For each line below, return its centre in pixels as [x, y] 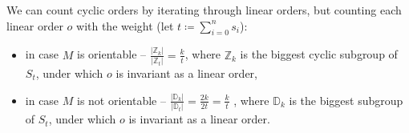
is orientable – [112, 54]
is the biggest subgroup [346, 100]
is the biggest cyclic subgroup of [319, 54]
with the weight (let [125, 25]
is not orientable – [121, 100]
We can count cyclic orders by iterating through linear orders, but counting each [204, 10]
